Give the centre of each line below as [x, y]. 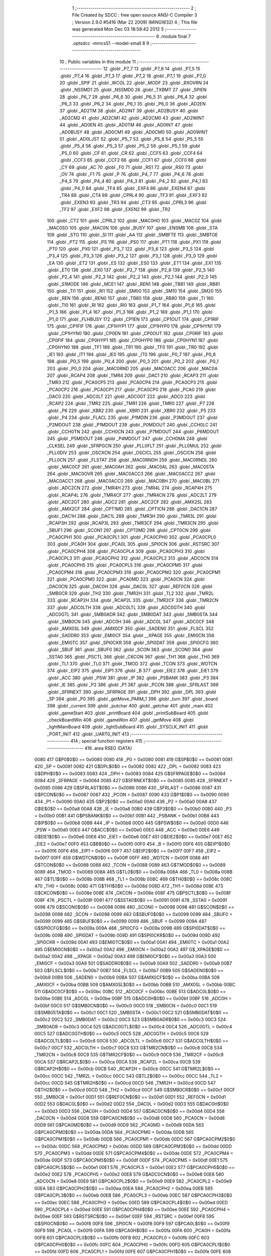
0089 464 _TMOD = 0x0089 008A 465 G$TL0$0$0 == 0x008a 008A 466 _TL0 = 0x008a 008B [133, 872]
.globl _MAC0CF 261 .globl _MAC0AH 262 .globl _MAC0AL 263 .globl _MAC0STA [130, 467]
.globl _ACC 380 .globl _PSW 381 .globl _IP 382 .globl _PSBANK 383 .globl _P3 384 [133, 678]
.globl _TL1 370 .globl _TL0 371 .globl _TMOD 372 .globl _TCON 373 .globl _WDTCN [132, 664]
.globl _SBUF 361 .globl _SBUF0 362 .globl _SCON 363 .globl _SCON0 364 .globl [130, 650]
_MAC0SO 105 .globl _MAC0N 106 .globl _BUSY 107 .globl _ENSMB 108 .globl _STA [132, 228]
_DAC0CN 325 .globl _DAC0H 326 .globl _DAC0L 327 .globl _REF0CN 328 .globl [130, 586]
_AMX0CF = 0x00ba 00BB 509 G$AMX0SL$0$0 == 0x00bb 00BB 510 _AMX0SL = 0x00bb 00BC [135, 984]
